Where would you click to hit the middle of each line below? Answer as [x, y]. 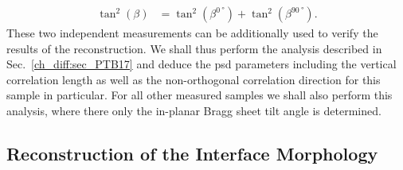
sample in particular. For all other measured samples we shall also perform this [200, 95]
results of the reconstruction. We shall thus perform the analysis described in [194, 48]
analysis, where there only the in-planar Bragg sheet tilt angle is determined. [194, 110]
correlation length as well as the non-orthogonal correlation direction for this [194, 79]
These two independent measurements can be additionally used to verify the [192, 33]
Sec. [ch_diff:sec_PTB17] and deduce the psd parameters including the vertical [201, 64]
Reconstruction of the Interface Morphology [192, 153]
